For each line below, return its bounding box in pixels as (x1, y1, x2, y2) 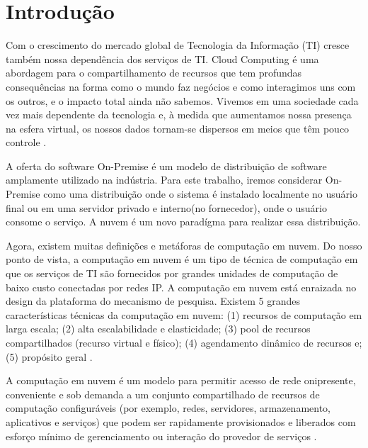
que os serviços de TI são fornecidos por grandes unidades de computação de (6, 266, 338, 281)
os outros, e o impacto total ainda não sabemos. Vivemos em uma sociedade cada (6, 93, 359, 108)
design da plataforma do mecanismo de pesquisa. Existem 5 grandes (6, 293, 301, 308)
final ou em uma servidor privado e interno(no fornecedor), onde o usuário (6, 200, 327, 215)
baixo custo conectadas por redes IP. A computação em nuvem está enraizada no (6, 279, 357, 294)
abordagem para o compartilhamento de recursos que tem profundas (6, 65, 302, 80)
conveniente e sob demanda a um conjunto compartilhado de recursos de (6, 386, 320, 401)
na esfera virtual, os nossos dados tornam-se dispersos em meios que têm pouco (6, 121, 350, 135)
